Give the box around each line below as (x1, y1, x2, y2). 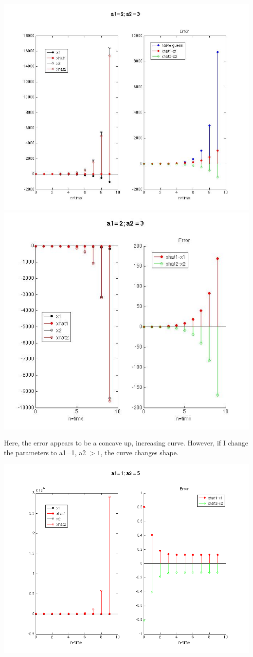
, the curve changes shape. (100, 447, 179, 457)
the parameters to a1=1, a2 (4, 447, 86, 457)
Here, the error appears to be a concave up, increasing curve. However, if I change (4, 438, 249, 448)
